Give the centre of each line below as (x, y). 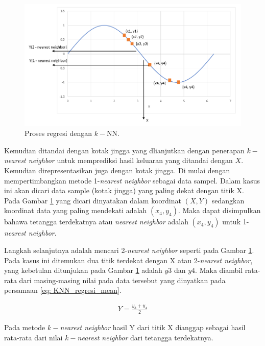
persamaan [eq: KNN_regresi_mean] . (63, 290)
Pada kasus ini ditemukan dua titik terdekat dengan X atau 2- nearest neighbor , (128, 260)
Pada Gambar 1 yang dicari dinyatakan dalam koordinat (93, 200)
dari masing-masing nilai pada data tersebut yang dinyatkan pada (122, 280)
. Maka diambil (219, 270)
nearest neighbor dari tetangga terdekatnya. (145, 337)
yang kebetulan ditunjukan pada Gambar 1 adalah (83, 270)
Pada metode (25, 327)
